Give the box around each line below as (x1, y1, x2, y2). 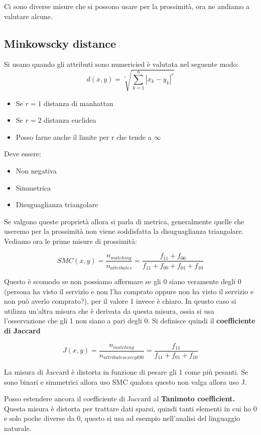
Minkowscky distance (4, 35, 116, 51)
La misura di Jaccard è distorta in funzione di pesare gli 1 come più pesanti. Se (4, 367, 248, 377)
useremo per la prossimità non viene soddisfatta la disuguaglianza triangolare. (4, 226, 244, 236)
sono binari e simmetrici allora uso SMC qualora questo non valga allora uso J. (4, 376, 247, 387)
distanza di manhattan (44, 98, 113, 108)
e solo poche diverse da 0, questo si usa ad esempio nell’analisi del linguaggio (4, 413, 240, 423)
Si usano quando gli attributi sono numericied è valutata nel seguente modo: (4, 59, 239, 69)
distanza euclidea (44, 115, 96, 125)
